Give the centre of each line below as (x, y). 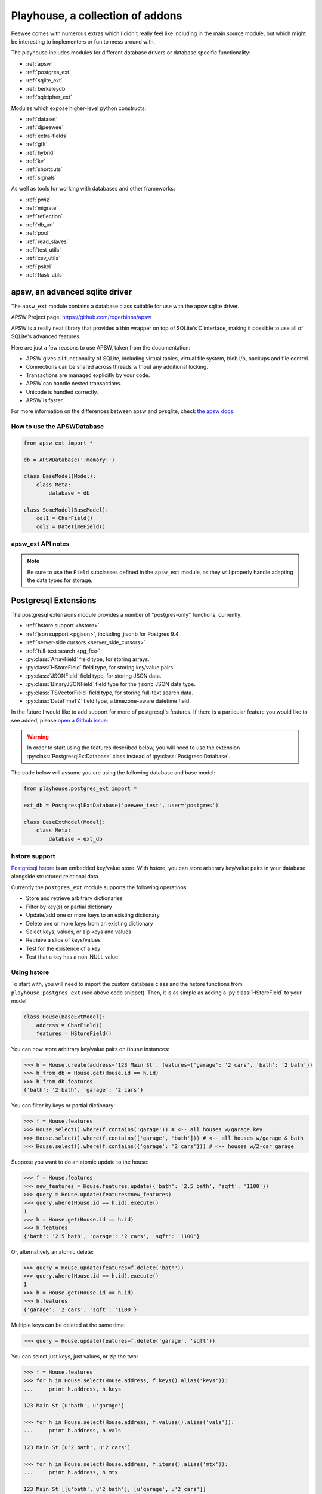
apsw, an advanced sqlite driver (72, 292)
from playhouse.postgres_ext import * (80, 789)
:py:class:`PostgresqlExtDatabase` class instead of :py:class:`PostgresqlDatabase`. (129, 756)
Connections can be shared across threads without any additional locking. (117, 367)
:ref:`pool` (38, 233)
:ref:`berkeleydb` (47, 88)
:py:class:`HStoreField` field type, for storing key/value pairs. (100, 668)
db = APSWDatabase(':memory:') (69, 460)
